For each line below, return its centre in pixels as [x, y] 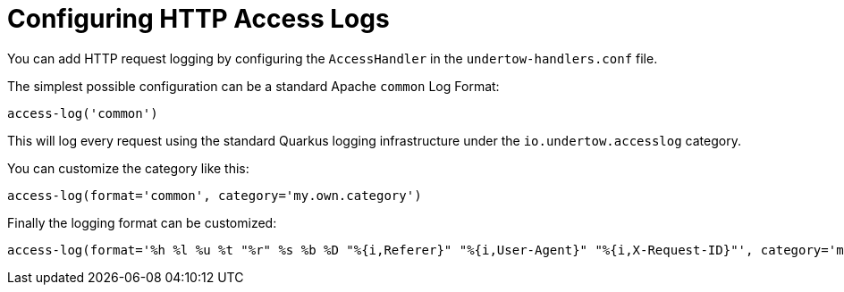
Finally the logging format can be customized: [142, 222]
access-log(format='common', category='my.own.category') [215, 195]
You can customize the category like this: [128, 168]
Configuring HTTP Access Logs [198, 19]
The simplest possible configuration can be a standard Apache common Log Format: [253, 86]
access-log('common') [83, 113]
